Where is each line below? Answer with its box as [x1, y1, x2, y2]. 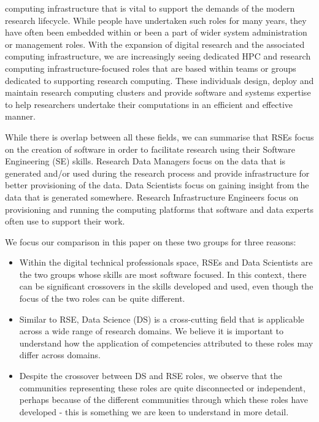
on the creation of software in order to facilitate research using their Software [5, 142, 296, 155]
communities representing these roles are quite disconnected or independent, [19, 381, 306, 394]
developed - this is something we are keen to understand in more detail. [19, 405, 289, 418]
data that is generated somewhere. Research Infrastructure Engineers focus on [5, 190, 299, 203]
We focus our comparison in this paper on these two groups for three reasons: [5, 235, 296, 248]
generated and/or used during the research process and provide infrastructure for [5, 166, 310, 179]
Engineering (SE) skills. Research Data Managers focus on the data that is [5, 155, 286, 167]
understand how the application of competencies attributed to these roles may [19, 336, 313, 349]
